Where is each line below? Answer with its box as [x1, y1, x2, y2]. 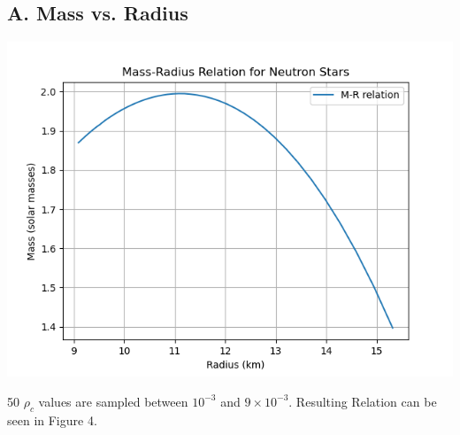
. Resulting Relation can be [288, 392, 437, 410]
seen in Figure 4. [7, 410, 97, 429]
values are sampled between [38, 392, 188, 410]
